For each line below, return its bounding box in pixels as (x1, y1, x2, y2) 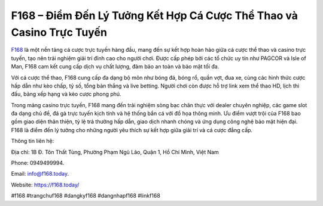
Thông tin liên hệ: (11, 138, 54, 145)
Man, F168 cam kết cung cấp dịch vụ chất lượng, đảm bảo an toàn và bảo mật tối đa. (11, 63, 220, 70)
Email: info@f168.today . (11, 170, 69, 177)
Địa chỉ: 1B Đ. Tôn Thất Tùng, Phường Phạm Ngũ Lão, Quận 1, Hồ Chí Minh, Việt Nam (11, 148, 220, 155)
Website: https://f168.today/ (11, 181, 80, 188)
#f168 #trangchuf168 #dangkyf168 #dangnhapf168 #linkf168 (11, 192, 161, 199)
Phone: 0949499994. (11, 160, 65, 167)
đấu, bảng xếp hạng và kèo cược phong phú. (11, 90, 122, 98)
